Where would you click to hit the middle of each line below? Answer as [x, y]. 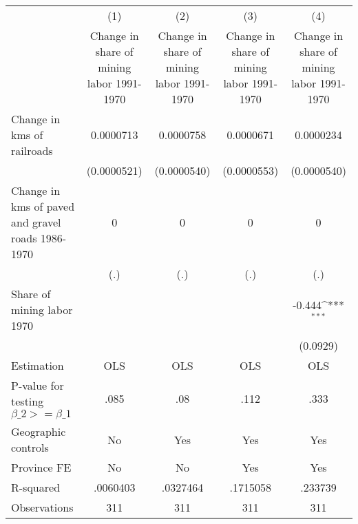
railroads [32, 150]
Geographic [39, 431]
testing [28, 401]
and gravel [36, 222]
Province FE [41, 467]
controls [30, 447]
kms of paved [43, 206]
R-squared [36, 487]
